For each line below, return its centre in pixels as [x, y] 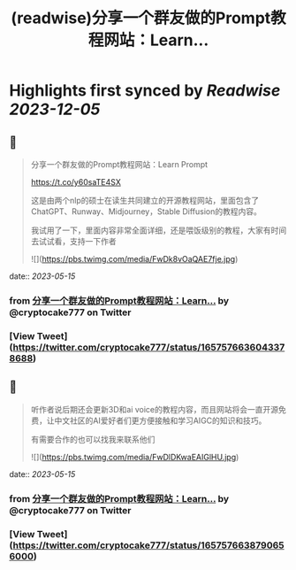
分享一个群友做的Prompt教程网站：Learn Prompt [119, 164]
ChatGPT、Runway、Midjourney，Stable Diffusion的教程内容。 [146, 212]
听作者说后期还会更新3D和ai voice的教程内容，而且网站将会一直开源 [155, 409]
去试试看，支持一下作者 [73, 241]
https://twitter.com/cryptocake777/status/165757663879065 [148, 545]
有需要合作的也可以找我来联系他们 [93, 439]
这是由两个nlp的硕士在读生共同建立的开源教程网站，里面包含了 [145, 200]
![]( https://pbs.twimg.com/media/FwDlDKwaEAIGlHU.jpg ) [135, 457]
